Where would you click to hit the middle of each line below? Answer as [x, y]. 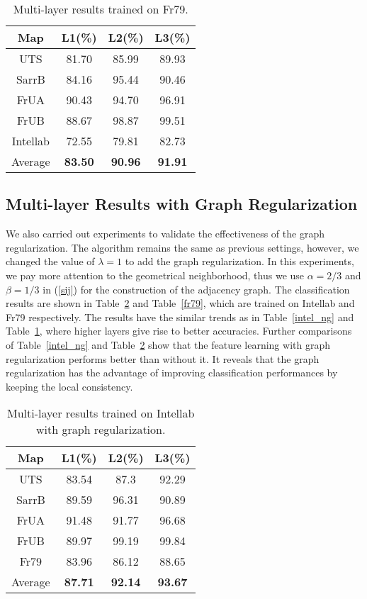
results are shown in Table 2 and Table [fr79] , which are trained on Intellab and [180, 303]
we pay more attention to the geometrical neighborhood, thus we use [155, 275]
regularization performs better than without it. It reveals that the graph [163, 358]
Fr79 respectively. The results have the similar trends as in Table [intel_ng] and [180, 317]
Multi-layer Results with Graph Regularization [182, 204]
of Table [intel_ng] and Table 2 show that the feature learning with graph [168, 344]
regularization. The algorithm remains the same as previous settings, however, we [182, 247]
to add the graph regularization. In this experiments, [239, 261]
